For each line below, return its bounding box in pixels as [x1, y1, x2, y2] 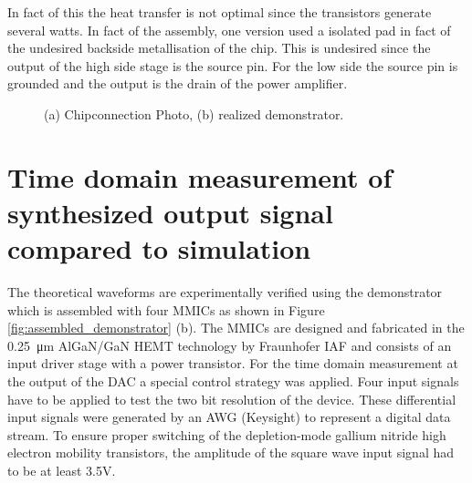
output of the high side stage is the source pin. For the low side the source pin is [7, 56, 458, 75]
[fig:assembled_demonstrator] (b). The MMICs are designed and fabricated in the [7, 318, 465, 337]
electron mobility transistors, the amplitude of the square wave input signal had [7, 443, 455, 462]
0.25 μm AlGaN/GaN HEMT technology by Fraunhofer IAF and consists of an [7, 335, 452, 355]
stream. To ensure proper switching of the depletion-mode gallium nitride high [7, 425, 446, 444]
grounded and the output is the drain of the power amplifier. [7, 74, 348, 93]
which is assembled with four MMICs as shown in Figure [7, 300, 325, 319]
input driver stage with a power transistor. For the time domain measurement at [7, 354, 458, 373]
